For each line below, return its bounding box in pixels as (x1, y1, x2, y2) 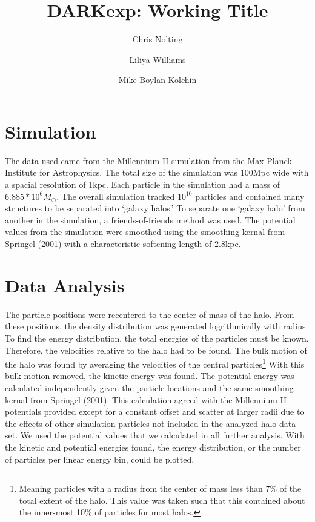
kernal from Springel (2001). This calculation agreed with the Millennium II (5, 393, 287, 406)
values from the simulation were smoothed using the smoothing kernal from (5, 225, 285, 238)
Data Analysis (5, 273, 125, 297)
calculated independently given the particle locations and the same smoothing (5, 381, 294, 394)
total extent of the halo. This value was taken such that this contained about (19, 494, 305, 506)
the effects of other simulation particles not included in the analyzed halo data (5, 417, 296, 429)
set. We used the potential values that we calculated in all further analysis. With (5, 429, 305, 441)
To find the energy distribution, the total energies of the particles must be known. (5, 331, 309, 344)
